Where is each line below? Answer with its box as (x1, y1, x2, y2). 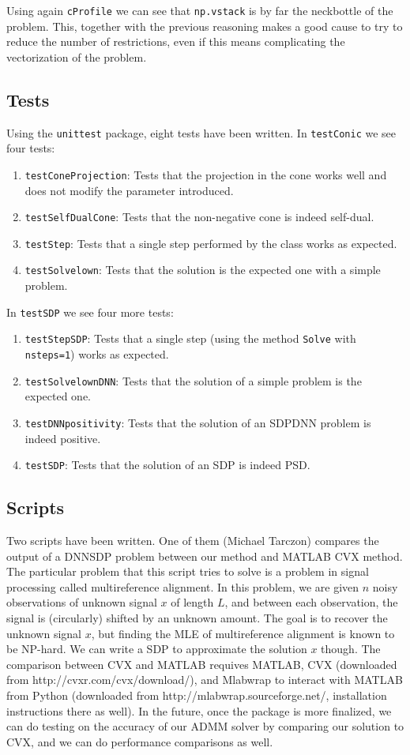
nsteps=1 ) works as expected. (24, 346, 169, 362)
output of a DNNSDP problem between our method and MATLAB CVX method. (6, 547, 403, 564)
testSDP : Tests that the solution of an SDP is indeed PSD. (24, 456, 310, 473)
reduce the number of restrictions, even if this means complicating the (6, 33, 345, 50)
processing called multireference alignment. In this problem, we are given (6, 578, 359, 595)
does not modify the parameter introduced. (24, 182, 234, 198)
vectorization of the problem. (6, 48, 147, 65)
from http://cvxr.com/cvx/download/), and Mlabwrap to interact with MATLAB (6, 671, 403, 688)
